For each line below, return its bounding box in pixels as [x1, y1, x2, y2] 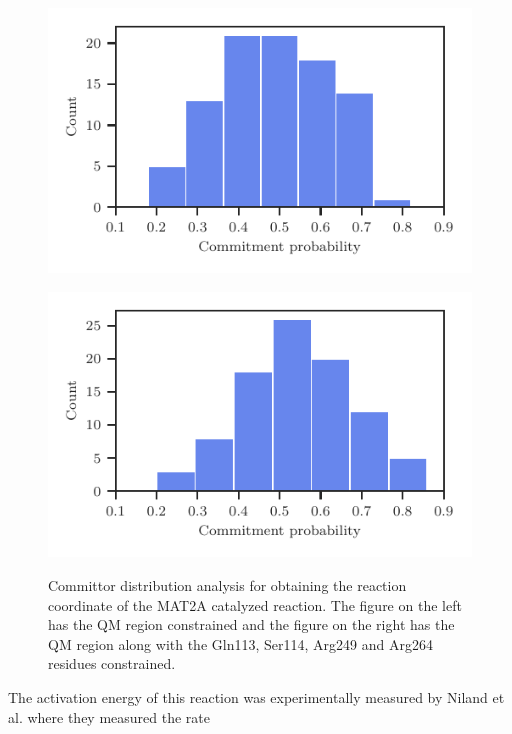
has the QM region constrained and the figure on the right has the [48, 614, 455, 635]
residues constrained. [48, 653, 176, 674]
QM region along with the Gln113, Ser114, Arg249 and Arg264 [48, 633, 433, 654]
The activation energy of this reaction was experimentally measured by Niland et [8, 687, 505, 707]
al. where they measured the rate [8, 706, 211, 727]
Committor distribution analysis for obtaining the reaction [48, 575, 407, 596]
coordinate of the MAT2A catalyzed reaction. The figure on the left [48, 594, 462, 615]
